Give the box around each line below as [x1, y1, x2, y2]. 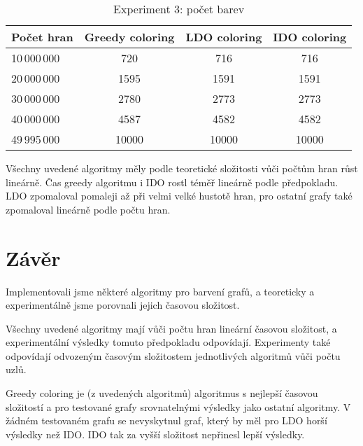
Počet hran [11, 29, 73, 45]
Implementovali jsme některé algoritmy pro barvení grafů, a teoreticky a [6, 284, 315, 298]
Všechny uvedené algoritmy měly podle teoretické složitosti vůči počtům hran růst [6, 161, 358, 175]
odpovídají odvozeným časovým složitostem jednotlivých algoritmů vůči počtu [6, 348, 341, 363]
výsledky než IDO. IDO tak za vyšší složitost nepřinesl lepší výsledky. [6, 426, 305, 441]
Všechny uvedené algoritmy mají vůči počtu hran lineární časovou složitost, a [6, 321, 337, 335]
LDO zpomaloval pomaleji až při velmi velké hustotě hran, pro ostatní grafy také [6, 188, 353, 203]
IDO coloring [273, 29, 347, 45]
